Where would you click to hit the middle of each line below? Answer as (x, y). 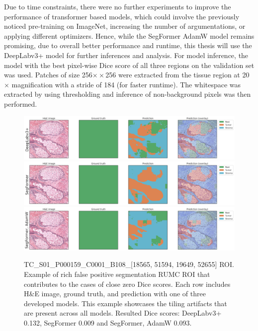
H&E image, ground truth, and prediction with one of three (115, 294)
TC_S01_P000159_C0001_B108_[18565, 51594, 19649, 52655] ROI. (129, 264)
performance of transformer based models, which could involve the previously (122, 16)
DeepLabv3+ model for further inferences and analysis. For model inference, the (126, 55)
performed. (21, 103)
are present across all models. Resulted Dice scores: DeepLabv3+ (123, 313)
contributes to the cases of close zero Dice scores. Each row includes (127, 284)
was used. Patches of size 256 (48, 75)
